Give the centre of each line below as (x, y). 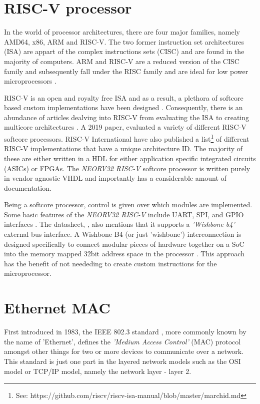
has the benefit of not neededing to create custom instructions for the (110, 263)
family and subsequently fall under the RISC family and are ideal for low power (126, 71)
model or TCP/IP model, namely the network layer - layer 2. (98, 371)
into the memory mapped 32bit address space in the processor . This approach (124, 254)
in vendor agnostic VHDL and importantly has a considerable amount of (115, 178)
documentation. (28, 187)
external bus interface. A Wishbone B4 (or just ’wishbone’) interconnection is (123, 234)
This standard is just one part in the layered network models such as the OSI (122, 361)
